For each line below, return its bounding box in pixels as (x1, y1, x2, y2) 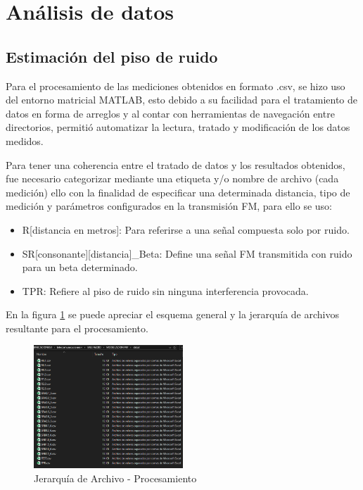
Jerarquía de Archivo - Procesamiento (34, 470, 197, 485)
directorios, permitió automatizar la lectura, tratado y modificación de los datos (6, 120, 350, 134)
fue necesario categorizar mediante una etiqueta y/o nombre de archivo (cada (6, 171, 339, 186)
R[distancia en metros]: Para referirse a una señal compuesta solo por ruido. (22, 222, 350, 237)
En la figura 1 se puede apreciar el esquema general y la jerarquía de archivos (6, 307, 339, 322)
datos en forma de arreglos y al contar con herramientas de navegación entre (6, 106, 335, 120)
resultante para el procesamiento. (6, 320, 148, 335)
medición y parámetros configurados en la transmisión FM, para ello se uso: (6, 199, 333, 213)
